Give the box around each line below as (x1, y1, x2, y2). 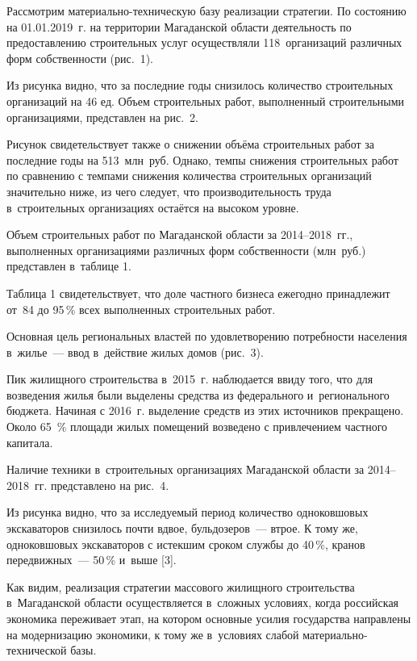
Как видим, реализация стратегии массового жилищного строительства (6, 578, 355, 595)
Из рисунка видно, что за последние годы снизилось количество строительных (6, 77, 394, 94)
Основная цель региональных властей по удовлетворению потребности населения (6, 328, 407, 345)
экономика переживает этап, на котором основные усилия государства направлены (6, 610, 411, 626)
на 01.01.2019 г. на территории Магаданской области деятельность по (6, 18, 352, 35)
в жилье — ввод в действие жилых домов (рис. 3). (6, 343, 264, 360)
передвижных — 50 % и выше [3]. (6, 551, 177, 568)
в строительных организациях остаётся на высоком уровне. (6, 199, 299, 215)
